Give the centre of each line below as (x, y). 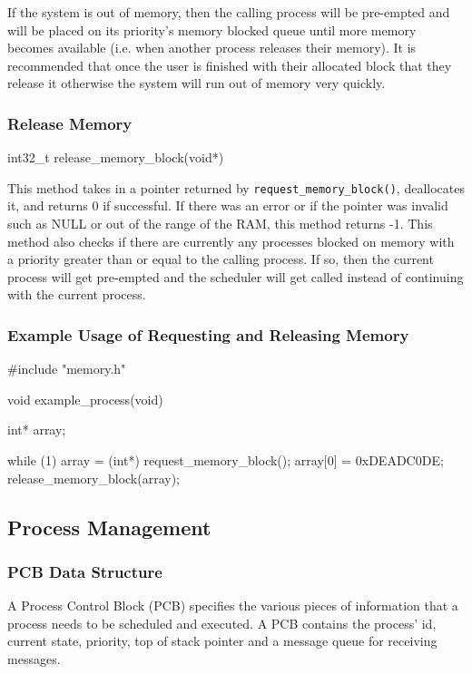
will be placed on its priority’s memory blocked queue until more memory (212, 29)
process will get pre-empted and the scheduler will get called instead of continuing (236, 276)
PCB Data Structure (85, 571)
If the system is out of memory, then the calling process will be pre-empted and (229, 12)
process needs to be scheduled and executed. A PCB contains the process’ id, (222, 623)
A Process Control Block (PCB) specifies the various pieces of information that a (233, 606)
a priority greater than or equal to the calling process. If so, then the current (221, 259)
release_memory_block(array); (94, 478)
